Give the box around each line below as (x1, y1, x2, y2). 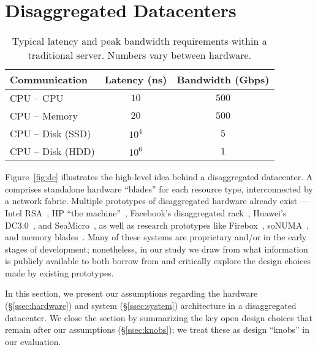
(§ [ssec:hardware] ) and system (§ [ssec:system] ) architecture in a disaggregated (5, 299, 297, 312)
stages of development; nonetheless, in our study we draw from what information (5, 242, 308, 255)
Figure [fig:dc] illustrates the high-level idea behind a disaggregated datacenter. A (5, 170, 313, 183)
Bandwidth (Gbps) (176, 72, 270, 87)
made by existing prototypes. (5, 266, 114, 279)
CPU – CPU (10, 91, 64, 105)
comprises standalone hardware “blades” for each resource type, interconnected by (5, 182, 313, 195)
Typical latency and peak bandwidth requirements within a (12, 34, 267, 48)
